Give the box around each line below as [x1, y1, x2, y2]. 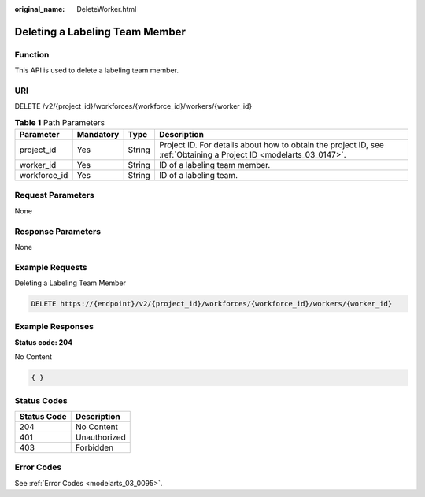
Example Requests [14, 261, 87, 273]
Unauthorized [75, 432, 126, 443]
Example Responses [14, 321, 94, 332]
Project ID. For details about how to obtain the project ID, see [158, 139, 385, 150]
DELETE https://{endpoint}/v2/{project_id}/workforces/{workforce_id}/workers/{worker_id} [31, 299, 393, 309]
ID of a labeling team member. [158, 160, 271, 171]
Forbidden [75, 442, 114, 453]
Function [14, 49, 50, 60]
